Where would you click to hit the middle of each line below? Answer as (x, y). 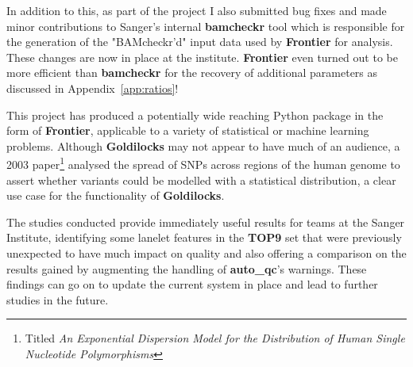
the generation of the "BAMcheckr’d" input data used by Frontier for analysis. (200, 42)
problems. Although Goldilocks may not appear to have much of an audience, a (203, 145)
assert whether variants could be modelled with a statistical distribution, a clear (201, 180)
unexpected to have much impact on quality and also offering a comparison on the (206, 252)
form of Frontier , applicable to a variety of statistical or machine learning (188, 130)
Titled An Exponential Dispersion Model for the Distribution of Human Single (215, 338)
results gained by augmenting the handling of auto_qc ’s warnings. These (187, 268)
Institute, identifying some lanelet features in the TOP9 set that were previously (204, 237)
